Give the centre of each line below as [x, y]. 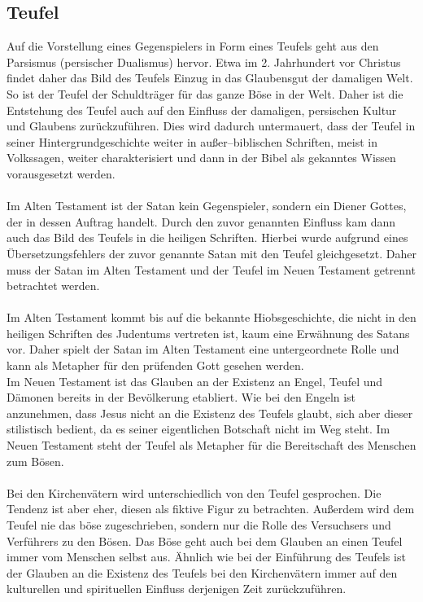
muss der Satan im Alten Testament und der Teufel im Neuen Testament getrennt [211, 269]
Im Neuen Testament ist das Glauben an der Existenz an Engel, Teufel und [195, 381]
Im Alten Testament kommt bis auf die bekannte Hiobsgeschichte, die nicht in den [211, 317]
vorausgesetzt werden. [61, 173]
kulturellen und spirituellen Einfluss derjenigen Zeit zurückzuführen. [177, 589]
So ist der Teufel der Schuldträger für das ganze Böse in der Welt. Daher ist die [205, 93]
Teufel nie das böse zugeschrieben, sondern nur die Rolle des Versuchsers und [199, 525]
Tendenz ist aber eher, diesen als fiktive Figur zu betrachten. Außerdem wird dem [211, 509]
